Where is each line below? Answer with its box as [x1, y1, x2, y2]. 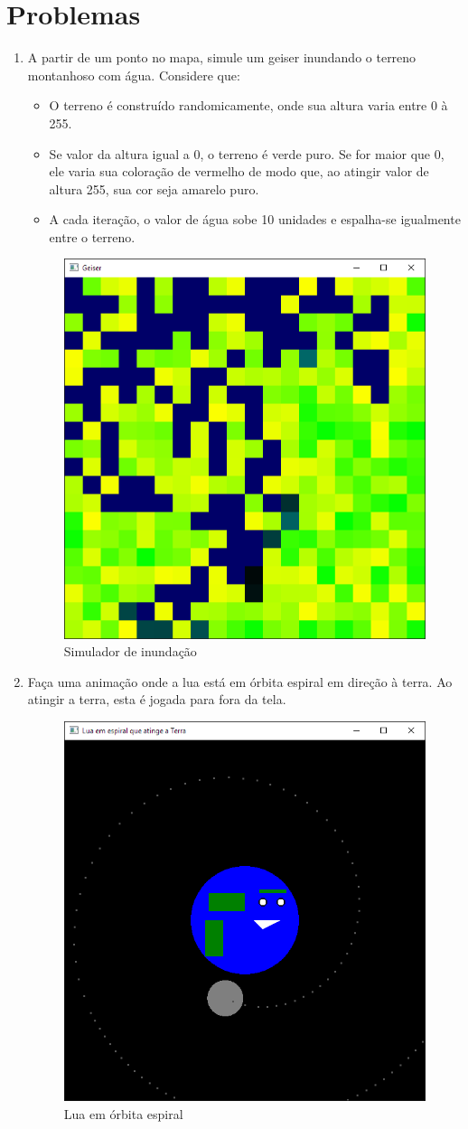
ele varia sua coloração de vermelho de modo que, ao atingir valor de [49, 162, 429, 181]
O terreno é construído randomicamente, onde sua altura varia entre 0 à [49, 96, 448, 115]
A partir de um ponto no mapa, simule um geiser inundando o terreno [27, 48, 417, 67]
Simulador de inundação [63, 642, 197, 661]
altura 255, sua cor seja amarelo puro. [49, 179, 259, 198]
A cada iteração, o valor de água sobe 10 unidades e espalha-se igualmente [49, 210, 461, 229]
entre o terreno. [49, 227, 136, 246]
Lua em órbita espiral [63, 1104, 183, 1123]
